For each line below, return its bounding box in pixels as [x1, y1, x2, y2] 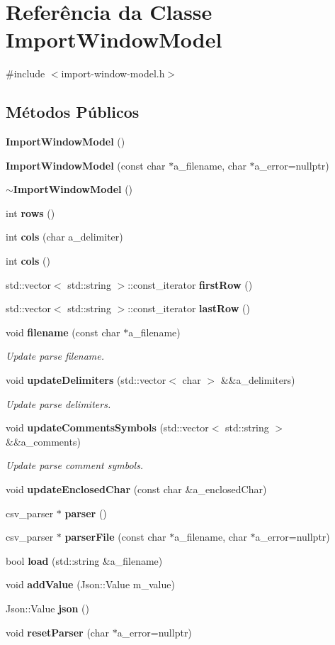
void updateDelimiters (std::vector [6, 373, 166, 387]
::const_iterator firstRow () [127, 277, 253, 292]
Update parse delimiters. [6, 396, 111, 411]
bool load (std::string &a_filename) [6, 553, 163, 568]
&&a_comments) [6, 434, 81, 448]
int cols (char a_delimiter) [6, 229, 123, 244]
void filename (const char [6, 324, 120, 339]
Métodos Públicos [6, 101, 140, 123]
